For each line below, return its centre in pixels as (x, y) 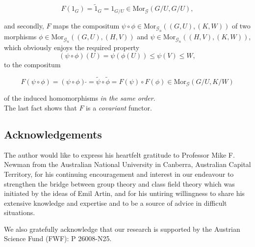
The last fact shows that (40, 107)
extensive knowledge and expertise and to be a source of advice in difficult (115, 203)
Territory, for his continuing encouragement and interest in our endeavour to (119, 174)
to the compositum (32, 65)
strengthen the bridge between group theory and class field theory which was (119, 183)
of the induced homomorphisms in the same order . (80, 98)
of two (241, 25)
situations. (20, 212)
